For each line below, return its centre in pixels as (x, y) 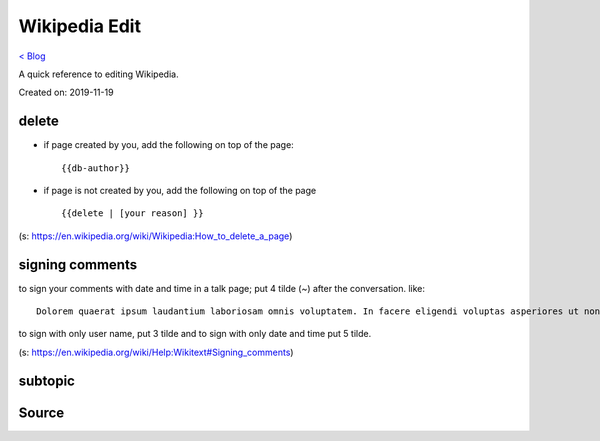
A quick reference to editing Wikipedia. (98, 74)
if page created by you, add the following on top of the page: (168, 145)
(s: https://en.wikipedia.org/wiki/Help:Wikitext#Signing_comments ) (156, 352)
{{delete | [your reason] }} (132, 213)
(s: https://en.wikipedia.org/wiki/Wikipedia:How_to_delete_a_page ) (155, 236)
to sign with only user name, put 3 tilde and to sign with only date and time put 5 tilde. (195, 334)
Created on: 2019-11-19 (66, 92)
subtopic (46, 380)
